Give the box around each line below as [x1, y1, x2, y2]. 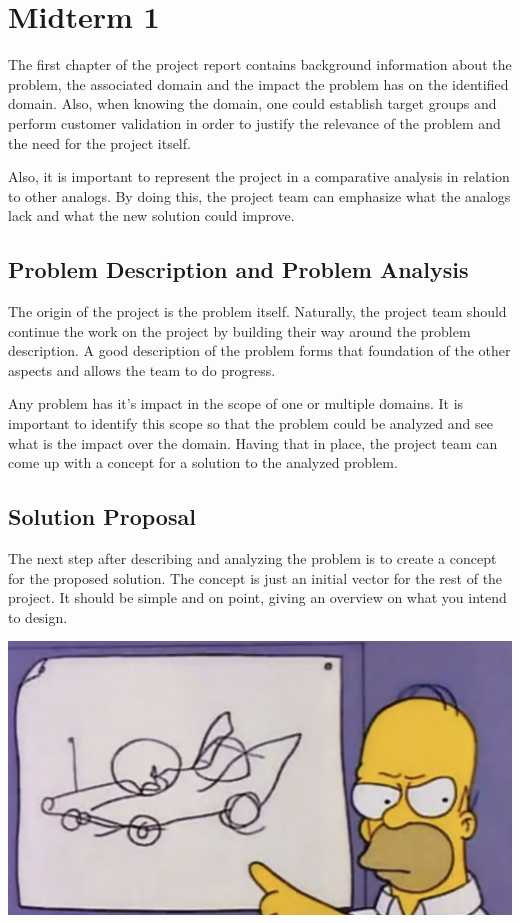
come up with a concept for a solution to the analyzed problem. [8, 452, 398, 473]
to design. [8, 606, 68, 627]
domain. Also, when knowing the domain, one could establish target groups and [8, 93, 497, 114]
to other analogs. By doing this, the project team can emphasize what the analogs [8, 185, 511, 206]
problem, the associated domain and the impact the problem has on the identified [8, 73, 509, 94]
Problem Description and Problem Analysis [8, 254, 469, 285]
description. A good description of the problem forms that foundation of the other [8, 340, 511, 361]
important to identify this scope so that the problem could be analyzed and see [8, 413, 493, 434]
